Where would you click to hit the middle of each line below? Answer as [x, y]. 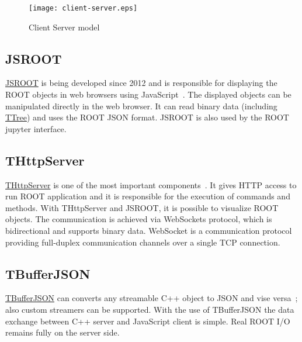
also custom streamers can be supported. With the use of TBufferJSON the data [150, 309]
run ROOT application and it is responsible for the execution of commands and [148, 196]
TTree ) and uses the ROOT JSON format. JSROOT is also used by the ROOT [147, 117]
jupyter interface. [36, 128]
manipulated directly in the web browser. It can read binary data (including [141, 106]
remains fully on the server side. [63, 332]
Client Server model [64, 27]
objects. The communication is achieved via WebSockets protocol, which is [139, 219]
